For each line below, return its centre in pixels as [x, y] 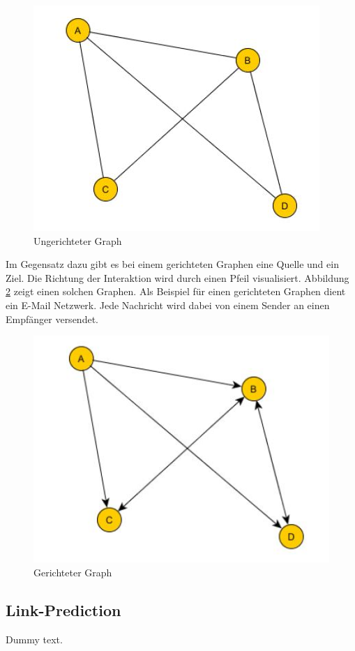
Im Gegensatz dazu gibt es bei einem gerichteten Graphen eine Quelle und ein [172, 264]
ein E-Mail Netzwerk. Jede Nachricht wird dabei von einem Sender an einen [168, 305]
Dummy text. [34, 639]
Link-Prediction [63, 609]
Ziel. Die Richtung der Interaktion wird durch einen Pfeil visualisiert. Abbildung [177, 277]
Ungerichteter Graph [78, 240]
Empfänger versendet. [52, 319]
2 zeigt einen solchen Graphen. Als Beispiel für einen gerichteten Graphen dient [176, 291]
